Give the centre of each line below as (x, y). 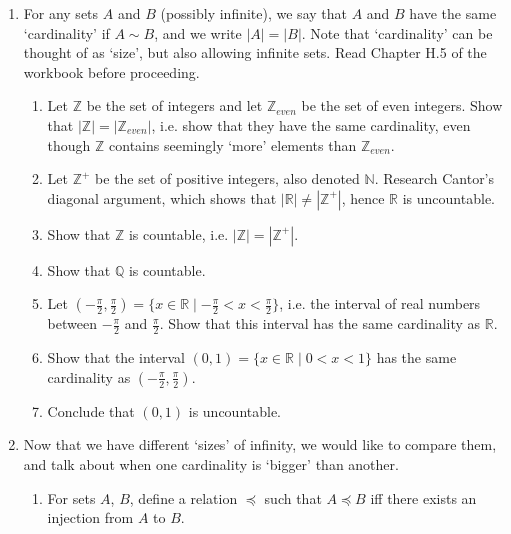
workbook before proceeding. (111, 71)
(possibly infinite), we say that (253, 13)
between (72, 323)
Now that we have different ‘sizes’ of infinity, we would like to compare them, (260, 444)
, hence (363, 197)
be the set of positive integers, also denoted (227, 178)
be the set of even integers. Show (402, 105)
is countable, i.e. (178, 233)
